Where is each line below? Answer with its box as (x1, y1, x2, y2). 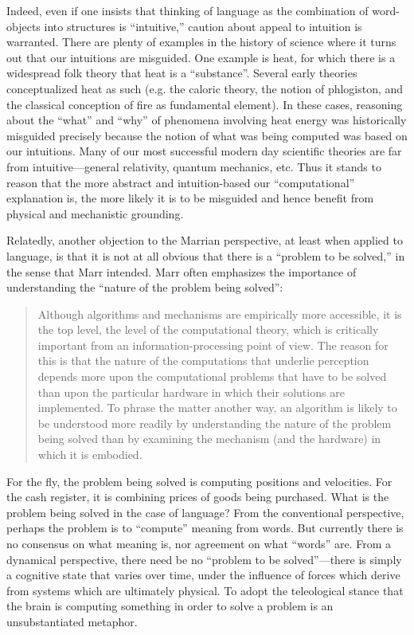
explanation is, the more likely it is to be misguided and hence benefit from (6, 190, 374, 206)
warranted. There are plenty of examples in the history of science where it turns (6, 33, 396, 50)
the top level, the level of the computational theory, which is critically (37, 321, 379, 338)
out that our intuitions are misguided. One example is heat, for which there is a (6, 49, 396, 65)
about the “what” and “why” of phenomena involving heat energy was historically (6, 112, 407, 128)
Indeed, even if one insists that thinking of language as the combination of (6, 2, 369, 18)
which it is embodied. (37, 446, 143, 463)
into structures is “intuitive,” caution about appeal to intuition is (44, 18, 362, 34)
